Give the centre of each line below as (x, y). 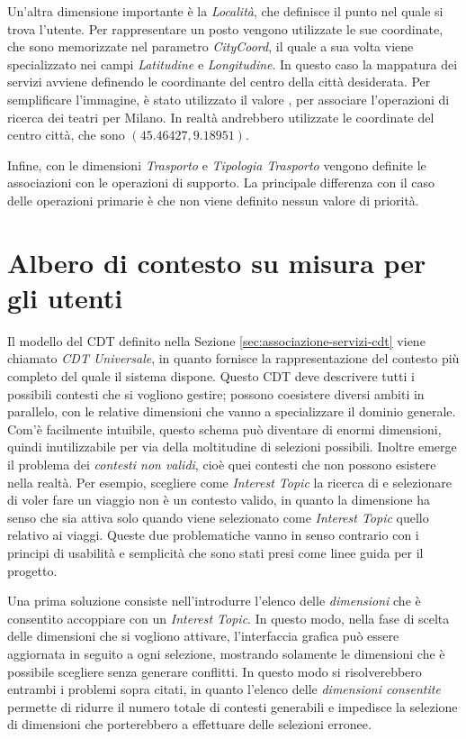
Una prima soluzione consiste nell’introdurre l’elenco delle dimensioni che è (214, 601)
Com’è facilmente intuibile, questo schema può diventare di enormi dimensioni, (224, 429)
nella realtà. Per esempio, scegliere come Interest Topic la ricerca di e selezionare (229, 482)
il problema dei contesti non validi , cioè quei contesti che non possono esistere (222, 464)
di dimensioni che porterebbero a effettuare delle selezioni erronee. (189, 724)
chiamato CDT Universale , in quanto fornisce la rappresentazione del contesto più (233, 358)
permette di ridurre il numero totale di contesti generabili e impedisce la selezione (233, 706)
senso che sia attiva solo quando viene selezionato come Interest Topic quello (218, 517)
